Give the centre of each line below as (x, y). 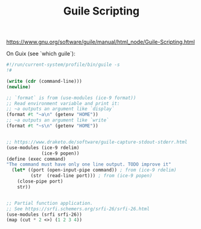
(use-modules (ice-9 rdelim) (43, 147)
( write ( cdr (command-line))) (44, 81)
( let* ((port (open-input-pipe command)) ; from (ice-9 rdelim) (94, 170)
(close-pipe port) (40, 182)
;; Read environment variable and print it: (63, 103)
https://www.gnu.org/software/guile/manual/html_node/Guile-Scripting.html (101, 42)
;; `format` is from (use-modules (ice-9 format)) (71, 98)
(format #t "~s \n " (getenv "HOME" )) (52, 126)
